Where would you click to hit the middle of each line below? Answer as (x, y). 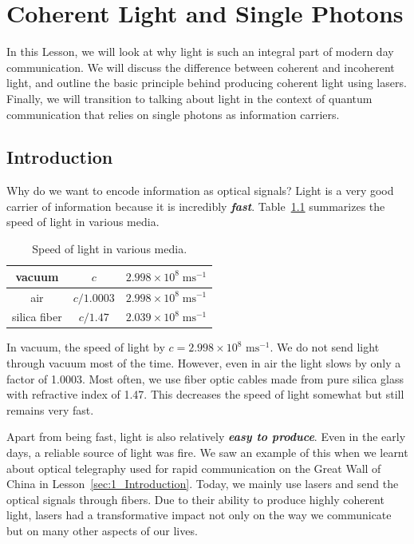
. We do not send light (325, 347)
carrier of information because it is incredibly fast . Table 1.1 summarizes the (196, 206)
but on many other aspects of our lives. (102, 530)
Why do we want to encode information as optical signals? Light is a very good (200, 191)
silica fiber (37, 317)
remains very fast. (50, 409)
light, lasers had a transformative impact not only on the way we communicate (199, 515)
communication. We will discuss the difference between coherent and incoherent (201, 67)
